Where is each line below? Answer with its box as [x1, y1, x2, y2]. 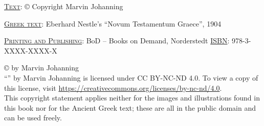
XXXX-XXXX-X [4, 45, 57, 56]
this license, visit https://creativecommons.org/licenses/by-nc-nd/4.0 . [4, 82, 222, 93]
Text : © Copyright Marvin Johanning [4, 1, 123, 11]
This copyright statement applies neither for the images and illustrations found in [4, 92, 260, 103]
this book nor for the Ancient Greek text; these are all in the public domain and [4, 102, 256, 113]
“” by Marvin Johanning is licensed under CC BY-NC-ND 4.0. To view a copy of [4, 72, 258, 83]
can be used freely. [4, 112, 62, 123]
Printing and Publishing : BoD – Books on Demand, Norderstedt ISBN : [4, 35, 230, 46]
